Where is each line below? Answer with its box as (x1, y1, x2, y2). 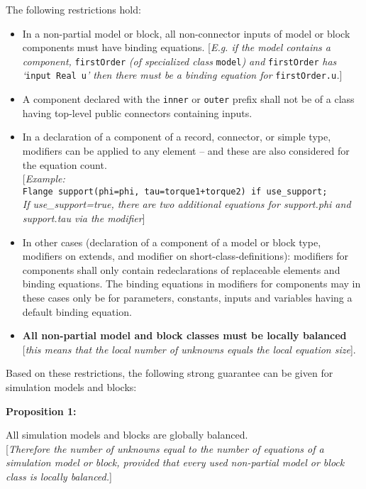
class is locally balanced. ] (6, 468, 112, 483)
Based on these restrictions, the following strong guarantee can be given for (6, 366, 333, 380)
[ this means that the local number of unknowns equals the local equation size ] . (22, 341, 356, 356)
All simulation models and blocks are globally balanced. (6, 427, 248, 442)
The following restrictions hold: (6, 2, 141, 16)
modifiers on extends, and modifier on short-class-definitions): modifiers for (22, 248, 349, 263)
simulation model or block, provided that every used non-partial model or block (6, 455, 345, 470)
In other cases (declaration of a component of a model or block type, (22, 234, 321, 249)
